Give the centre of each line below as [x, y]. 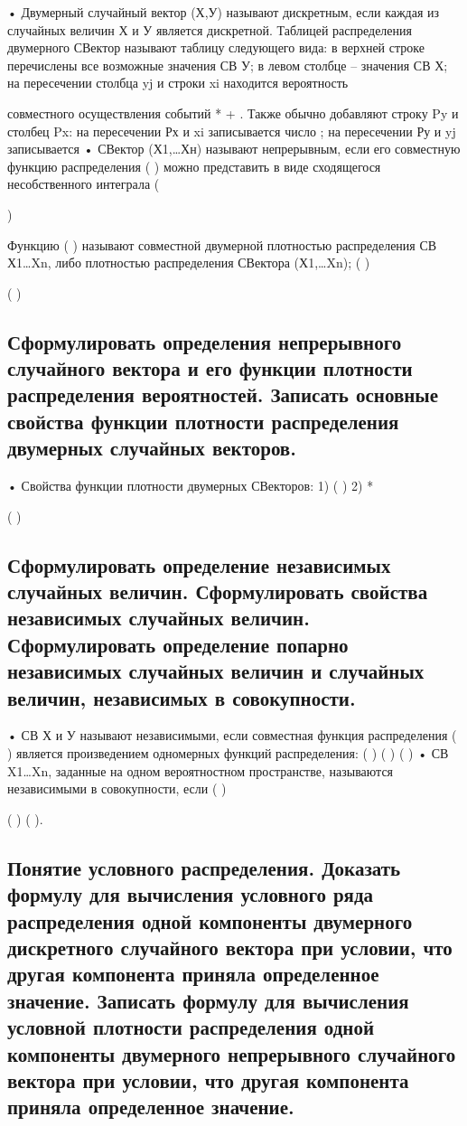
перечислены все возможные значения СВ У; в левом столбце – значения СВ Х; [228, 65]
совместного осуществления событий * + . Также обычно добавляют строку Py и [233, 113]
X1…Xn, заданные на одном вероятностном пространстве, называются [201, 770]
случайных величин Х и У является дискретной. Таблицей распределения [210, 29]
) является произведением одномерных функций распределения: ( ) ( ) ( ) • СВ [228, 753]
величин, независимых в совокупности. [182, 697]
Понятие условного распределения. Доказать [204, 867]
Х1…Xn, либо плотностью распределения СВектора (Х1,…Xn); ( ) [189, 263]
